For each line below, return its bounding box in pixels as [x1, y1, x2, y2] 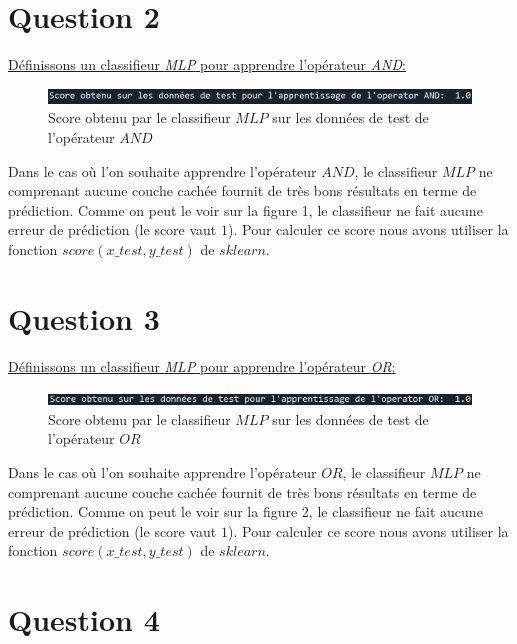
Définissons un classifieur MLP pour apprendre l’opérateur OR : [8, 355, 396, 376]
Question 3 [8, 297, 160, 338]
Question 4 [8, 599, 160, 640]
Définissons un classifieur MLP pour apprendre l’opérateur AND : [8, 54, 406, 75]
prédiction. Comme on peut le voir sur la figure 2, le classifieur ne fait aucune [8, 501, 483, 522]
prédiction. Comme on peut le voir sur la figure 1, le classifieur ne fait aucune [8, 199, 483, 220]
